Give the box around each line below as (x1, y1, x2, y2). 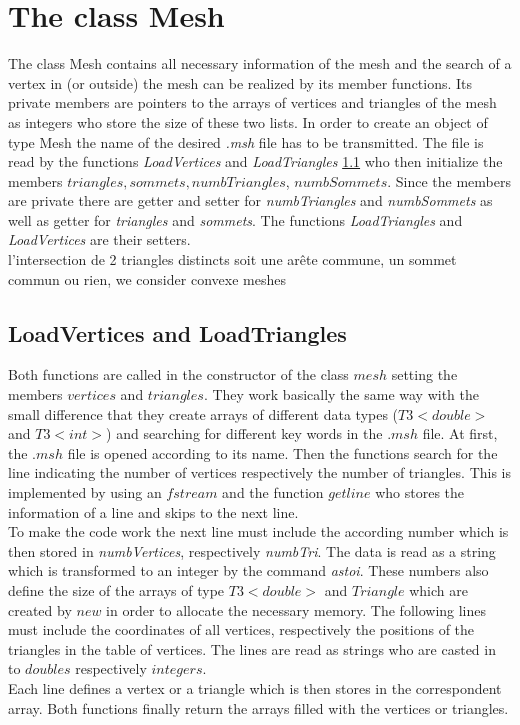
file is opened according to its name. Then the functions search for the (67, 442, 498, 463)
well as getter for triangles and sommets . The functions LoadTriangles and (8, 209, 463, 230)
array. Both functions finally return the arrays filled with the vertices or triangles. (8, 697, 509, 718)
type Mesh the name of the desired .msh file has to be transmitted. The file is (8, 131, 484, 152)
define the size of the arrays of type (8, 579, 225, 600)
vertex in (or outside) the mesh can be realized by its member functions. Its (8, 72, 473, 93)
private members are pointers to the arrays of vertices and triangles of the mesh (8, 92, 497, 113)
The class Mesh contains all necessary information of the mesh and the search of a (8, 53, 512, 74)
